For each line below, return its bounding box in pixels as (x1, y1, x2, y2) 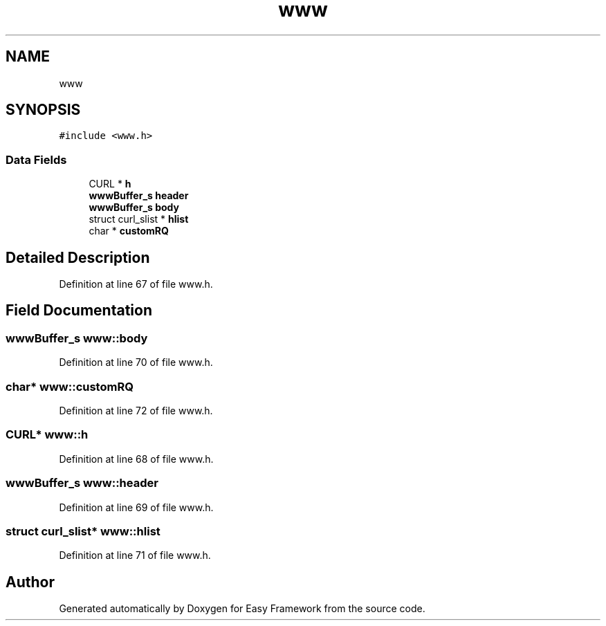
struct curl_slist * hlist (89, 213, 189, 225)
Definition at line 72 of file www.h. (59, 405, 213, 416)
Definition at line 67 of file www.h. (59, 278, 213, 291)
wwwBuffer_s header (89, 190, 189, 202)
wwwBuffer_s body (89, 201, 180, 214)
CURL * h (89, 178, 131, 190)
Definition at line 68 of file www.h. (59, 452, 214, 465)
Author (6, 573, 55, 591)
